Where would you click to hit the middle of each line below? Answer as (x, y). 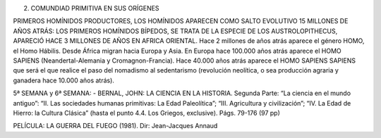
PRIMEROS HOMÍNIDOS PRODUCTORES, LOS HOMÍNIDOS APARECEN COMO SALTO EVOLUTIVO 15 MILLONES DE (181, 21)
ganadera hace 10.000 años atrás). (64, 80)
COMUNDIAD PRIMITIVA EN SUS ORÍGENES (95, 8)
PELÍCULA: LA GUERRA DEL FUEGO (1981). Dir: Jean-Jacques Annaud (115, 126)
